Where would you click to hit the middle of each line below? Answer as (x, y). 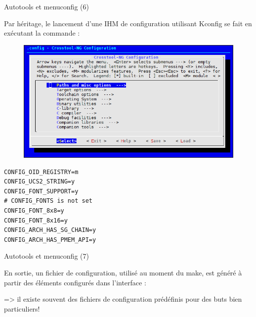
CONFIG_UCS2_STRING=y (40, 182)
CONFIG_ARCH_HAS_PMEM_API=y (50, 240)
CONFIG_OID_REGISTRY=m (41, 172)
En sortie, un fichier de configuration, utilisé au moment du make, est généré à (123, 273)
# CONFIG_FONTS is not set (48, 201)
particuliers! (22, 308)
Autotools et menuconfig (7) (46, 256)
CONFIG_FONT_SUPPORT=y (41, 191)
